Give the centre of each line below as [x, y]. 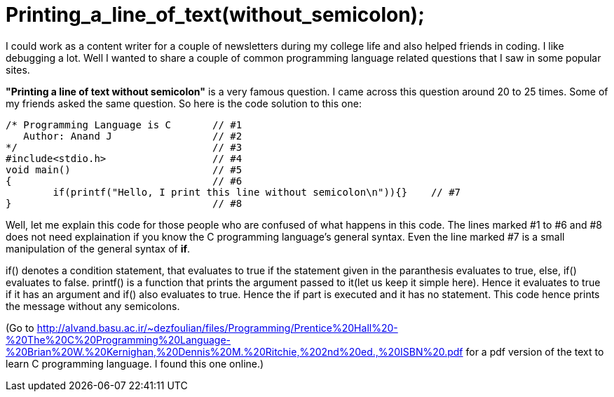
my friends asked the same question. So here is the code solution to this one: [184, 103]
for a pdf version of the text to [535, 351]
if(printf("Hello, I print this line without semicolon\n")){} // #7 [257, 192]
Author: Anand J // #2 [133, 136]
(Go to [20, 328]
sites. [18, 69]
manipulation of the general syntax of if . [98, 248]
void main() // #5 [124, 169]
